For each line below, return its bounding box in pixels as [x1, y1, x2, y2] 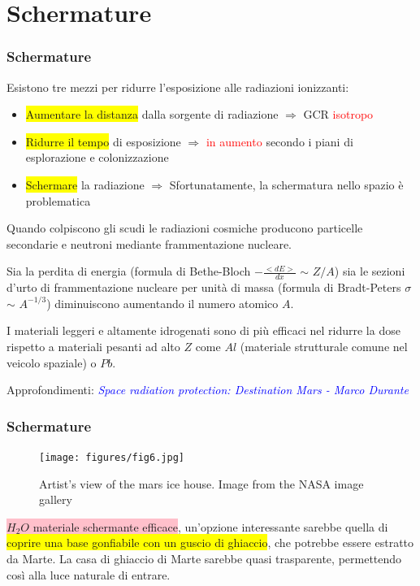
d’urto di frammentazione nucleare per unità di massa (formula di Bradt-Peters [6, 279, 401, 296]
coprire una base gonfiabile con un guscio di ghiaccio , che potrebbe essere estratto [6, 534, 414, 551]
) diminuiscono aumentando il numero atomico [46, 294, 279, 311]
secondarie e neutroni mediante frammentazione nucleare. [6, 235, 292, 252]
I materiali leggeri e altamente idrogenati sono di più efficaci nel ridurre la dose [6, 322, 401, 339]
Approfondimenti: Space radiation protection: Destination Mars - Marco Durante [6, 381, 409, 398]
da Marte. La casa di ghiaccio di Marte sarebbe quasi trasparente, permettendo [6, 549, 402, 566]
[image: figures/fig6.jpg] [39, 451, 184, 463]
